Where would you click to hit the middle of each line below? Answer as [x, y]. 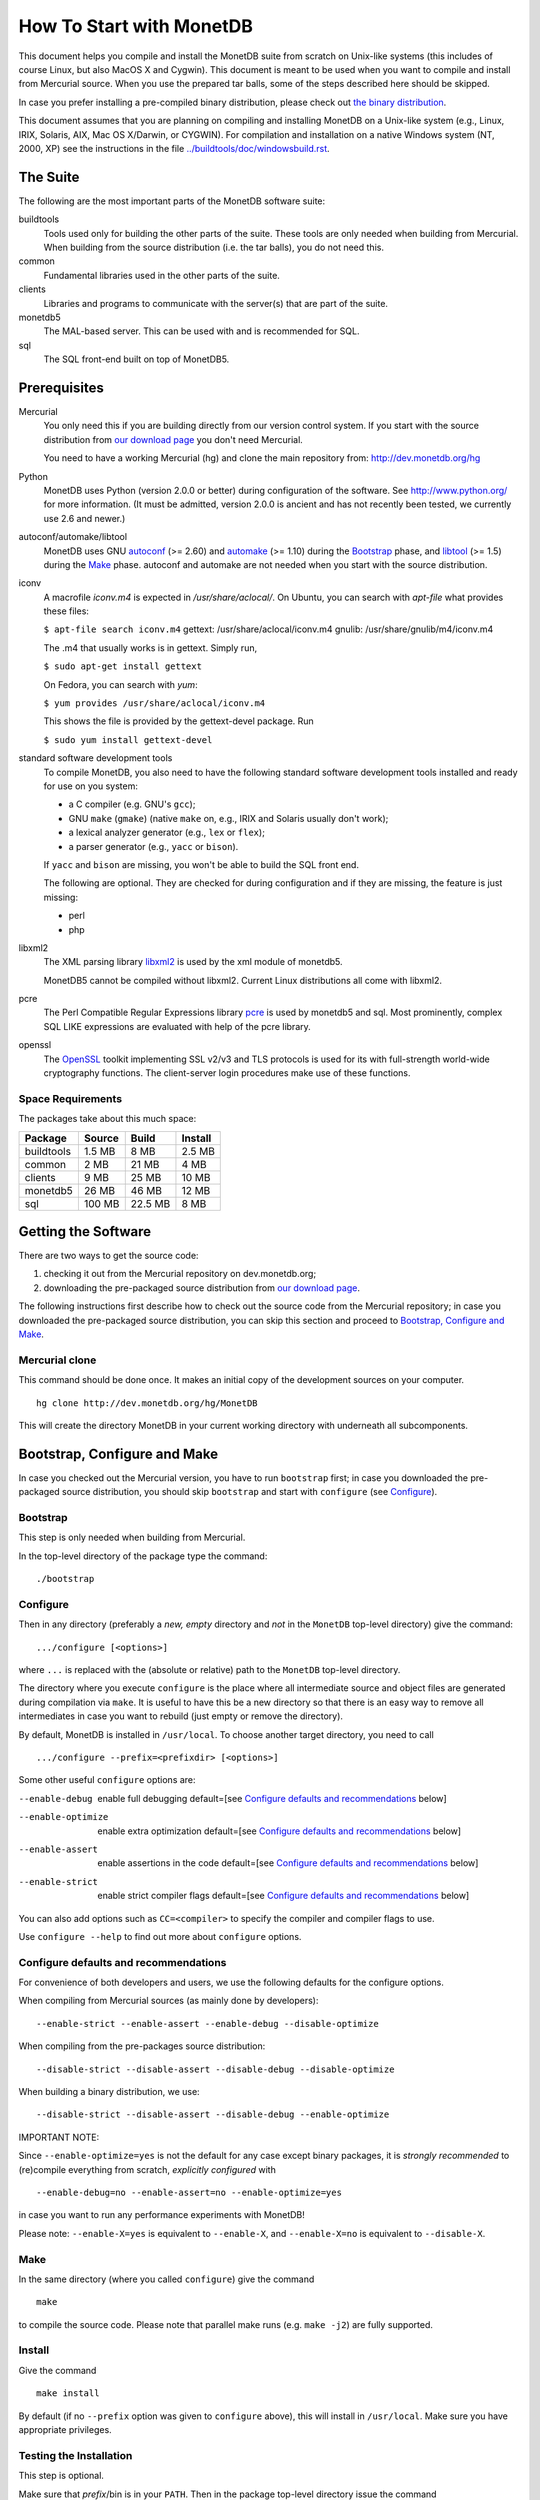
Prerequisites [61, 387]
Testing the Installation [75, 2455]
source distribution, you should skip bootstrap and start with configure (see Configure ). [249, 1492]
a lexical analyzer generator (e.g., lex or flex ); [166, 832]
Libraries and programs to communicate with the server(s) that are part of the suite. [216, 303]
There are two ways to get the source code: [108, 1256]
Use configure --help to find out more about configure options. [160, 1936]
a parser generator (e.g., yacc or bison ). [153, 846]
